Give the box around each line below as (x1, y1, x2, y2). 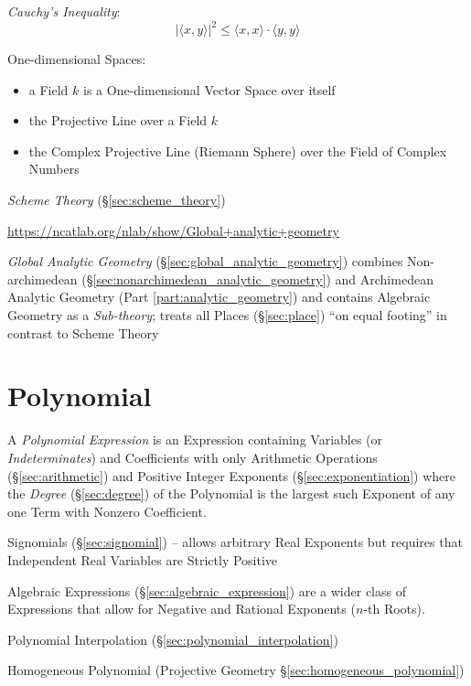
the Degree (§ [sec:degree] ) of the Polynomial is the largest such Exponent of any (7, 484, 455, 503)
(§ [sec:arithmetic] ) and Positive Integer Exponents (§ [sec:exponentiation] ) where (7, 466, 456, 485)
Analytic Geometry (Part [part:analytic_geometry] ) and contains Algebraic (7, 287, 431, 306)
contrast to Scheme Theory (7, 323, 159, 342)
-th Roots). (363, 599, 425, 618)
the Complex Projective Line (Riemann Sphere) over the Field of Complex (28, 141, 447, 160)
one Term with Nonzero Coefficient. (7, 501, 207, 520)
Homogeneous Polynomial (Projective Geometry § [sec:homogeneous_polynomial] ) (7, 660, 465, 680)
